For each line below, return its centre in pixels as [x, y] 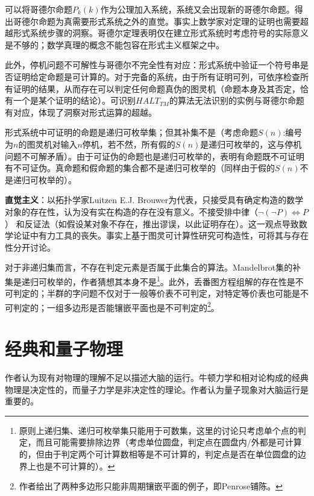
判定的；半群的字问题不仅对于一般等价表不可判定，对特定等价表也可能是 [156, 293]
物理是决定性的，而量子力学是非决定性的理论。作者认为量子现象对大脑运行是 [157, 389]
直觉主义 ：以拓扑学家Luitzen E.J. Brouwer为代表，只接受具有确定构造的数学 [154, 200]
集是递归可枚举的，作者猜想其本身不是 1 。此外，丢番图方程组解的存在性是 [150, 280]
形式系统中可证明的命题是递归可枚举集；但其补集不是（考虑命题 [131, 132]
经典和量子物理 [64, 349]
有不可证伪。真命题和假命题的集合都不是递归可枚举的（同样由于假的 [140, 168]
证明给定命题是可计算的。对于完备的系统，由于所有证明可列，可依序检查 [156, 76]
